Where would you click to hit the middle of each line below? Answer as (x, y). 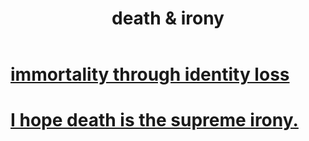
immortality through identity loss (150, 74)
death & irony (168, 18)
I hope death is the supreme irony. (154, 120)
